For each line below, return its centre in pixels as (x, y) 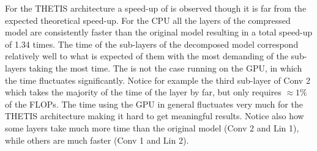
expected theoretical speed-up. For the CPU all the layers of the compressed (148, 20)
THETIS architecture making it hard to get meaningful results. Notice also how (155, 116)
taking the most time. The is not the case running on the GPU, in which (166, 68)
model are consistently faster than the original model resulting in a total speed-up (159, 32)
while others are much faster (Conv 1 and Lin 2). (97, 140)
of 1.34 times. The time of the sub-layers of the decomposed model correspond (152, 44)
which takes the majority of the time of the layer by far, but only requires (143, 92)
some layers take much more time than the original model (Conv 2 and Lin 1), (152, 127)
